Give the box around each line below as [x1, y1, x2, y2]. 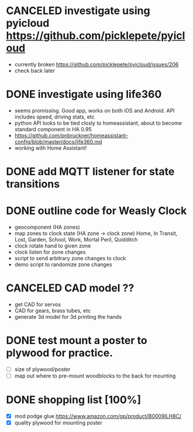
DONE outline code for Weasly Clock [6, 204, 187, 217]
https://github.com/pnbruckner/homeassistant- [14, 132, 129, 139]
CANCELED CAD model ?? [6, 281, 135, 295]
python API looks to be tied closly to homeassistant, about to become [14, 119, 182, 127]
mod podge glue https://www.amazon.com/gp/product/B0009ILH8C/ [14, 412, 182, 420]
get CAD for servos [14, 301, 61, 308]
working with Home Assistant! [14, 144, 87, 151]
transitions [6, 178, 60, 191]
